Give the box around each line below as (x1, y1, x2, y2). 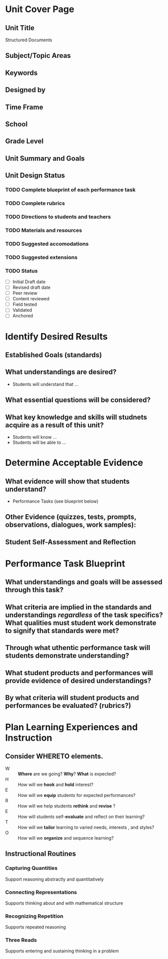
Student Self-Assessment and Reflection (5, 537, 136, 546)
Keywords (5, 68, 38, 77)
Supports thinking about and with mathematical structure (5, 900, 123, 906)
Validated (12, 307, 32, 313)
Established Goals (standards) (5, 351, 102, 359)
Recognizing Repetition (5, 912, 64, 919)
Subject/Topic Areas (5, 51, 71, 60)
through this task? (5, 586, 64, 594)
